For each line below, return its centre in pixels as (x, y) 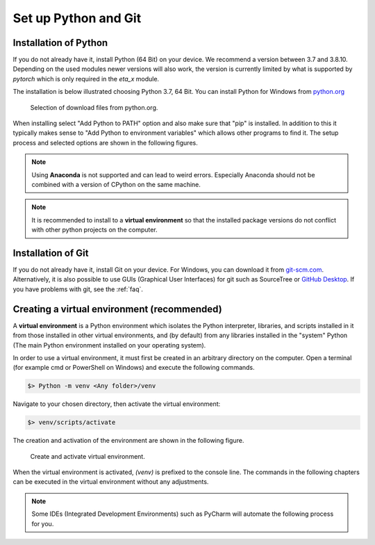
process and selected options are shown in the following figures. (105, 143)
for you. (43, 523)
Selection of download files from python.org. (94, 107)
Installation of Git (51, 253)
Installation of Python (60, 43)
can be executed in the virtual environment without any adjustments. (111, 482)
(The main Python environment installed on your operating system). (109, 345)
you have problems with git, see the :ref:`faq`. (78, 289)
